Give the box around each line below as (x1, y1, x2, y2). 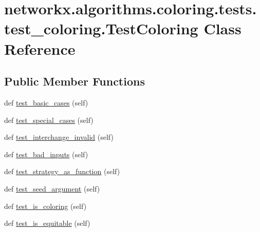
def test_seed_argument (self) (4, 183, 100, 194)
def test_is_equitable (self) (4, 218, 90, 228)
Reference (4, 38, 76, 59)
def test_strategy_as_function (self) (4, 166, 120, 177)
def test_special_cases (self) (4, 114, 94, 125)
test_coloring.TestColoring (4, 18, 198, 39)
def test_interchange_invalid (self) (4, 132, 114, 142)
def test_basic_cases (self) (4, 97, 88, 108)
